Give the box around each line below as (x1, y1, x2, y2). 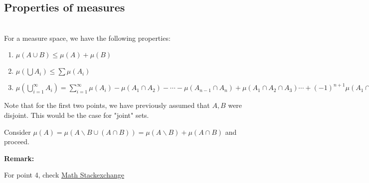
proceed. (4, 136, 29, 147)
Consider (4, 126, 31, 137)
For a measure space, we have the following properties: (4, 32, 171, 43)
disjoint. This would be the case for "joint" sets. (4, 109, 149, 120)
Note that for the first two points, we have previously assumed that (4, 100, 210, 110)
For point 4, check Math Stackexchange (4, 170, 124, 180)
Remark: (4, 153, 34, 163)
